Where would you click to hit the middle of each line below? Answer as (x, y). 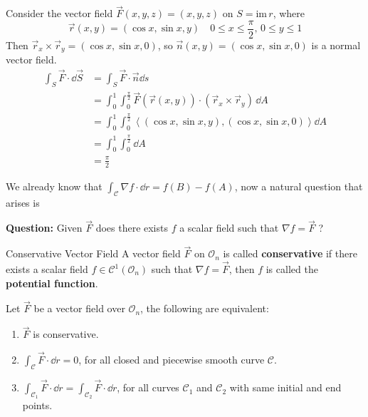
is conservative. (66, 334)
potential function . (52, 283)
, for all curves (148, 387)
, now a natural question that (299, 186)
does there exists (132, 228)
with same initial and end (285, 387)
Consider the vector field (59, 13)
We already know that (54, 186)
